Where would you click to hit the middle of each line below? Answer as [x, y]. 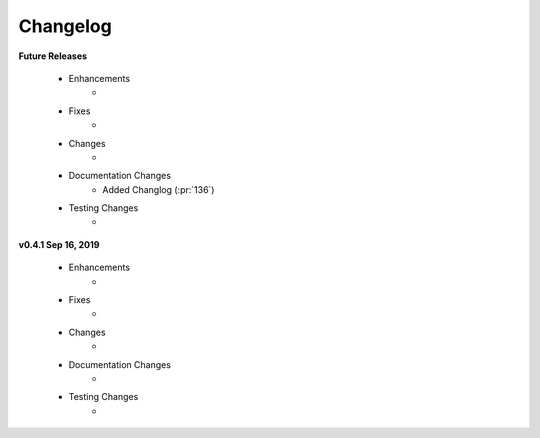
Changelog [65, 26]
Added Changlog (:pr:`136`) [158, 189]
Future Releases [53, 56]
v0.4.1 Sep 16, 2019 [59, 244]
